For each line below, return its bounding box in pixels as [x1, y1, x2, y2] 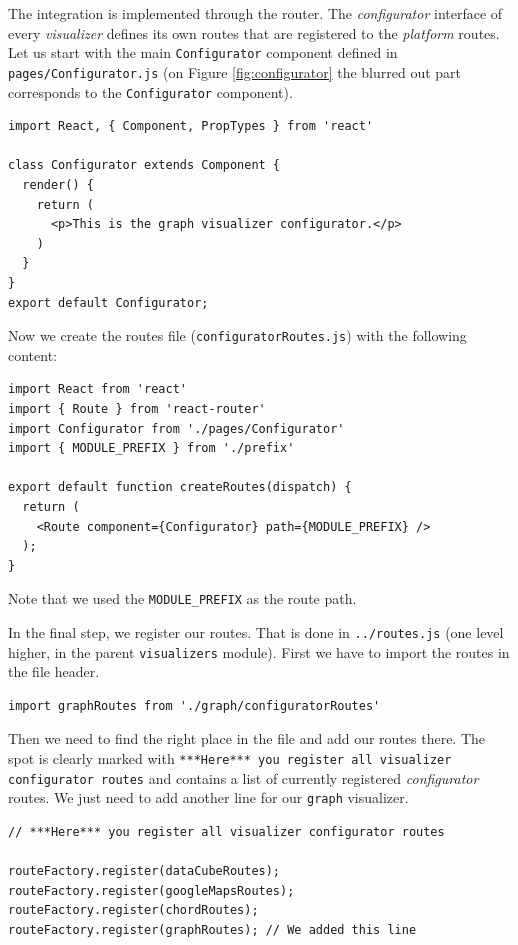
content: [8, 344, 57, 365]
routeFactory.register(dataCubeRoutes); [8, 864, 281, 879]
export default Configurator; [8, 295, 209, 310]
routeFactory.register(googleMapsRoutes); [8, 883, 295, 898]
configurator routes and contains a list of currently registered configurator [8, 767, 479, 788]
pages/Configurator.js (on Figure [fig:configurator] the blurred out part [8, 61, 462, 82]
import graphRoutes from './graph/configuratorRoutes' [8, 698, 381, 713]
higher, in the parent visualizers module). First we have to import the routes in [8, 641, 510, 662]
